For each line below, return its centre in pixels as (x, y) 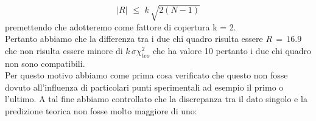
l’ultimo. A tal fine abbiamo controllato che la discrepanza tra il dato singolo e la (156, 99)
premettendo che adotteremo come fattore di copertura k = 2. (121, 26)
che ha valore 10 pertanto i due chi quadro (232, 50)
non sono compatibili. (45, 63)
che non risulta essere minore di (64, 50)
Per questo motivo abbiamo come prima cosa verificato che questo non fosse (146, 75)
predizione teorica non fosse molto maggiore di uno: (101, 110)
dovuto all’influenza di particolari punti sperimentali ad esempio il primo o (144, 87)
